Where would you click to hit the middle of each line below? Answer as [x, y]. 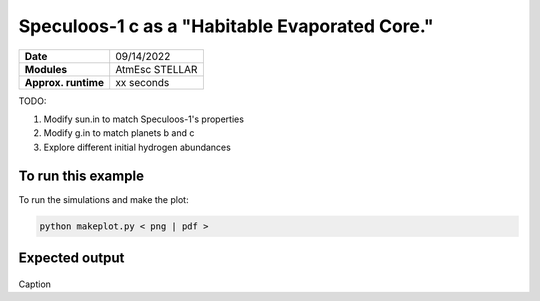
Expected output [71, 258]
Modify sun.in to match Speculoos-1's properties [144, 119]
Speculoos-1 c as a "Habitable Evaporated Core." [226, 26]
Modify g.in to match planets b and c [119, 133]
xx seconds [142, 82]
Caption [35, 284]
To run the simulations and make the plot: [103, 199]
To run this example [81, 175]
